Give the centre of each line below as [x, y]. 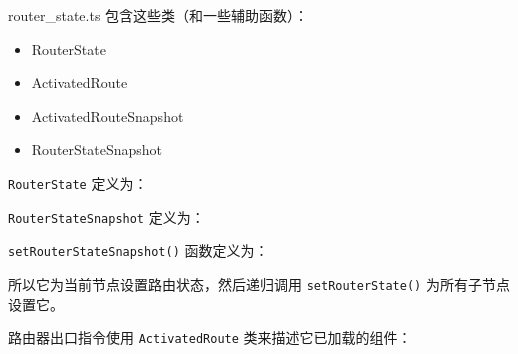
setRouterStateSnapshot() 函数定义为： [138, 250]
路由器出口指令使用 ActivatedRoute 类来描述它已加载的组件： [210, 337]
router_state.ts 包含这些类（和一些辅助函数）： [158, 15]
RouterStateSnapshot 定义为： [106, 216]
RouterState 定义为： [78, 182]
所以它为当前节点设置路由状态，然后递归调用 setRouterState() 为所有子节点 [259, 283]
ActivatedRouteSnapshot [107, 115]
